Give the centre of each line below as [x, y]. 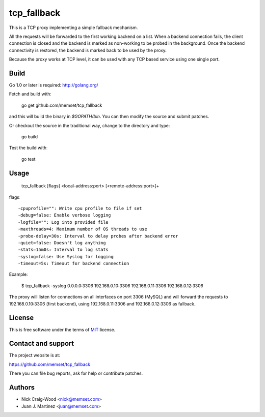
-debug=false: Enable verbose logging [65, 215]
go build [30, 136]
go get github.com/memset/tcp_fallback [62, 105]
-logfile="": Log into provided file [63, 222]
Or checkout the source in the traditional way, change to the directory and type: [90, 125]
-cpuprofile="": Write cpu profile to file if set [80, 208]
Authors [22, 388]
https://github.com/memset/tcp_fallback [50, 364]
